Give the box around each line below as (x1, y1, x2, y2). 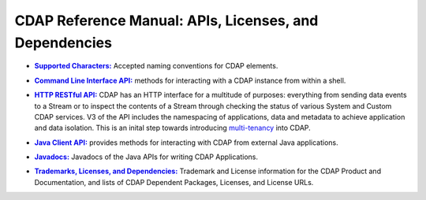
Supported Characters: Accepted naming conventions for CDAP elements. (34, 61, 278, 71)
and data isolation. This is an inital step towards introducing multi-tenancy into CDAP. (34, 123, 311, 133)
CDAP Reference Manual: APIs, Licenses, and (14, 12, 319, 29)
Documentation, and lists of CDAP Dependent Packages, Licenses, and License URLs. (34, 177, 314, 187)
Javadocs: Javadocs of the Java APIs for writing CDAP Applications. (34, 152, 258, 161)
